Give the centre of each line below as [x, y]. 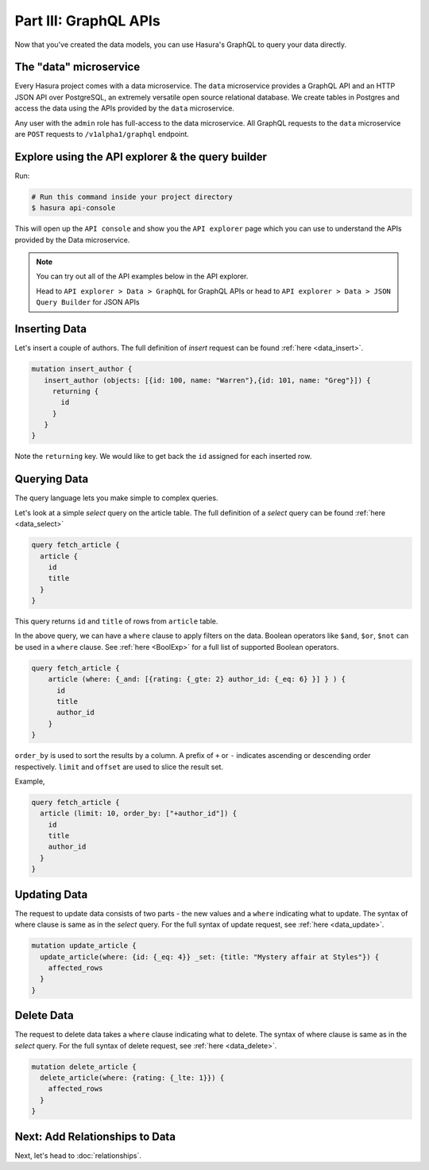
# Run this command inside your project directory [132, 196]
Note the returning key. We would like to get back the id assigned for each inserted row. [163, 457]
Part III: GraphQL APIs [87, 21]
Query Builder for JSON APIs [88, 302]
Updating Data [51, 894]
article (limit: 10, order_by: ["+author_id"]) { [139, 814]
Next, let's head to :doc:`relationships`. [78, 1155]
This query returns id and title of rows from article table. [116, 621]
